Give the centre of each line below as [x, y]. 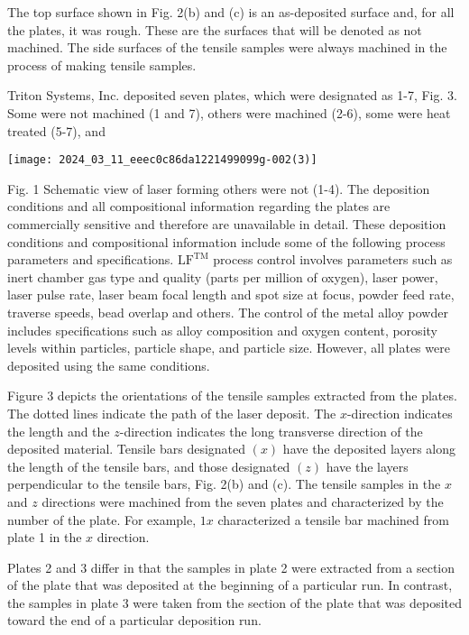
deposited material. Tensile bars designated [127, 449]
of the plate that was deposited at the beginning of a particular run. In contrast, [230, 585]
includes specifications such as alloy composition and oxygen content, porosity [222, 330]
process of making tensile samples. [102, 64]
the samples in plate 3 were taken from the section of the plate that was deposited [235, 602]
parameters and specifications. [91, 259]
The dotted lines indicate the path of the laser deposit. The [172, 413]
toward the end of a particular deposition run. [134, 620]
